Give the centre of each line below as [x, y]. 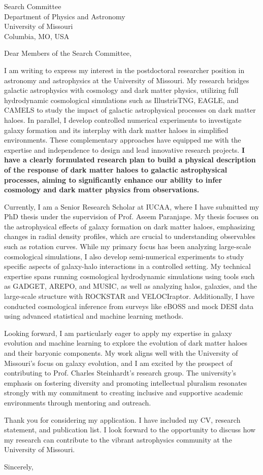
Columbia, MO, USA [37, 36]
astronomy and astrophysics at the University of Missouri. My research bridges [127, 80]
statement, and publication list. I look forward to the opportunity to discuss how [130, 430]
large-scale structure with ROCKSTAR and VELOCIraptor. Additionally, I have [129, 296]
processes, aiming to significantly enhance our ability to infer [113, 179]
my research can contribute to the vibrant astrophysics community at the [118, 439]
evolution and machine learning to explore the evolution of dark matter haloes [126, 343]
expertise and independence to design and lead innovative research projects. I [125, 149]
